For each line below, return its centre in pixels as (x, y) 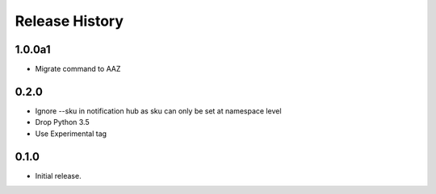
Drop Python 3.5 (62, 122)
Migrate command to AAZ (78, 69)
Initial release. (58, 175)
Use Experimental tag (71, 134)
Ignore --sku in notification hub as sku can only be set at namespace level (158, 111)
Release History (69, 21)
